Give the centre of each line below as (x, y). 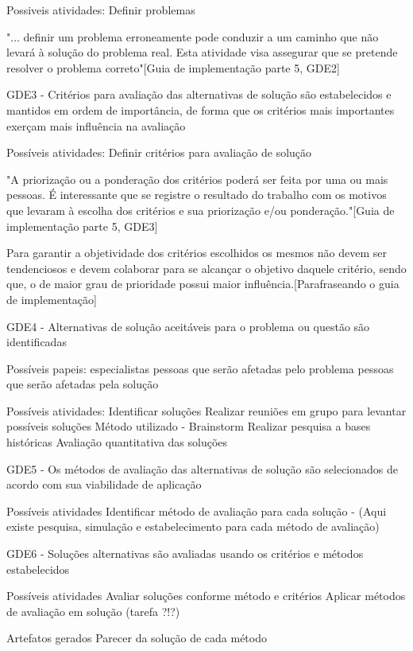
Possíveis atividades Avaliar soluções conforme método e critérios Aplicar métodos (206, 596)
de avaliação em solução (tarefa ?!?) (93, 611)
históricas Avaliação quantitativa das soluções (117, 442)
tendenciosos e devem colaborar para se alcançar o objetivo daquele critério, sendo (206, 268)
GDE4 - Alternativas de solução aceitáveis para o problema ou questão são (188, 326)
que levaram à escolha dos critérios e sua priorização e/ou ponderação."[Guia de (201, 210)
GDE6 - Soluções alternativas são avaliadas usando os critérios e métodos (185, 554)
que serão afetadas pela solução (83, 384)
